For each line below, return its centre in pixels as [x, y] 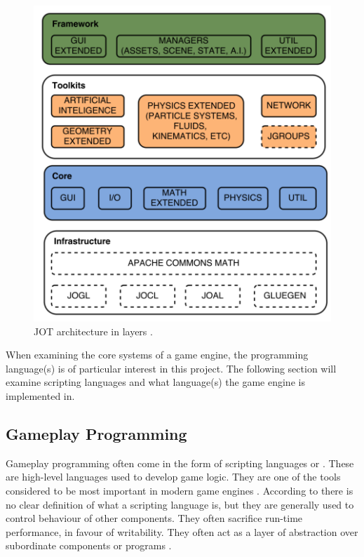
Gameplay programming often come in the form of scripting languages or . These [180, 463]
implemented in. [40, 396]
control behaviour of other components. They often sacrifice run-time [154, 518]
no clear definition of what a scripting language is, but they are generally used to [180, 504]
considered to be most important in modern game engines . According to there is [180, 491]
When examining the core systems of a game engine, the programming [157, 355]
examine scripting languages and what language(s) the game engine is [155, 382]
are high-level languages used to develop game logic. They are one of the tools [173, 477]
